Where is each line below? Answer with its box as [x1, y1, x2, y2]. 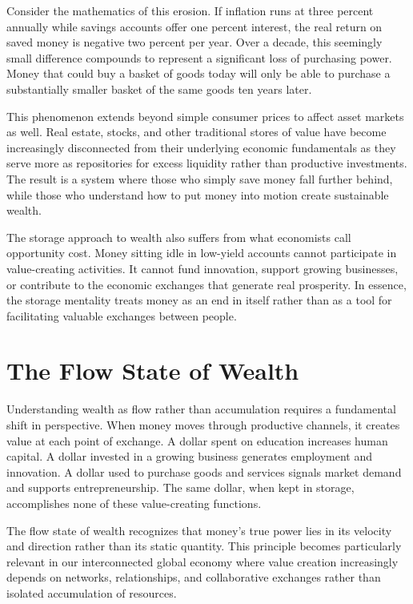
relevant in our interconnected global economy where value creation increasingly [6, 553, 399, 570]
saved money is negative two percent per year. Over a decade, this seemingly [6, 34, 383, 50]
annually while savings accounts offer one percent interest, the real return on [6, 18, 383, 34]
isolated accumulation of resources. [6, 584, 177, 601]
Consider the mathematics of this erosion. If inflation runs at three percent [6, 2, 374, 18]
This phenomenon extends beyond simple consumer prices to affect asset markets [6, 107, 404, 124]
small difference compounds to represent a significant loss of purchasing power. [6, 49, 392, 66]
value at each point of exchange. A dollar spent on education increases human [6, 432, 388, 449]
